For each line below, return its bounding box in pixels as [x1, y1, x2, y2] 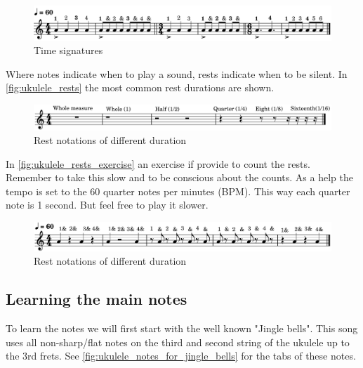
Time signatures [34, 43, 103, 58]
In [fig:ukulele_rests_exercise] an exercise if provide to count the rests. [6, 156, 310, 171]
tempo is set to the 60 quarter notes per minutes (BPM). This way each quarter [6, 183, 350, 198]
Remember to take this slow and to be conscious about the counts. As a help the [6, 170, 353, 185]
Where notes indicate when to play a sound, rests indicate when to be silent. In [6, 66, 348, 81]
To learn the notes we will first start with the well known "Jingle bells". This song [6, 321, 358, 336]
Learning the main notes [6, 288, 187, 310]
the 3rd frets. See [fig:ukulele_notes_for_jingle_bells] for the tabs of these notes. [6, 348, 356, 363]
